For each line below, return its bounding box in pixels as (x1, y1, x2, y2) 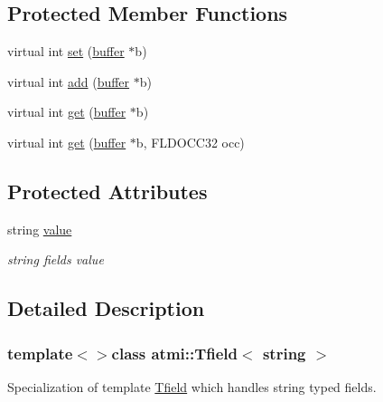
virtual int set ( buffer (7, 42, 125, 61)
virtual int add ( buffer (7, 72, 130, 91)
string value (7, 219, 72, 238)
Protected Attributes (7, 177, 208, 205)
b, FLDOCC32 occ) (135, 132, 245, 151)
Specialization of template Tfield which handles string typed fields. (7, 377, 377, 396)
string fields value (7, 250, 104, 269)
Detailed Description (7, 294, 205, 322)
